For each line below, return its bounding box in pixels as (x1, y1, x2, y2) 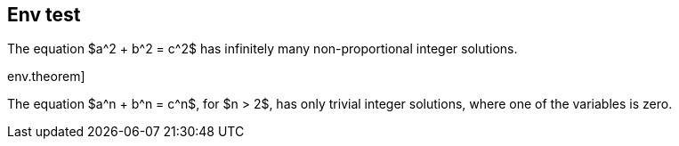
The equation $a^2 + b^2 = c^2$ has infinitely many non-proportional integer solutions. (7, 41, 518, 57)
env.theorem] (7, 69, 85, 85)
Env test (7, 4, 81, 26)
